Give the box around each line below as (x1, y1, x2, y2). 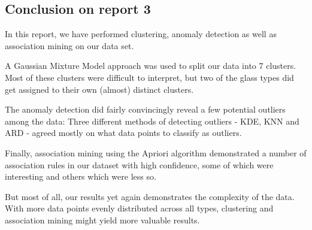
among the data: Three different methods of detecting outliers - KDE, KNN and (5, 114, 299, 127)
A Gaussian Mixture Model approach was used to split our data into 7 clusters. (5, 59, 296, 72)
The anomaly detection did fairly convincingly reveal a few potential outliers (5, 103, 286, 116)
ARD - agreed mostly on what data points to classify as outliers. (5, 126, 242, 139)
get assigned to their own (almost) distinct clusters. (5, 83, 194, 95)
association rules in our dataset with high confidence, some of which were (5, 158, 274, 171)
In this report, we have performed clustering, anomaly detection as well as (5, 28, 277, 40)
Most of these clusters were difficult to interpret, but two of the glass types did (5, 71, 294, 83)
